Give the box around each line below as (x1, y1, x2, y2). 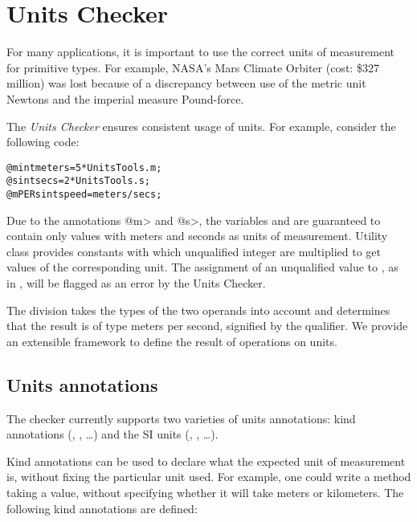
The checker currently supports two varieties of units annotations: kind (6, 410, 356, 426)
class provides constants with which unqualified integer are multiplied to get (6, 243, 382, 259)
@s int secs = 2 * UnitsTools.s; (6, 175, 151, 187)
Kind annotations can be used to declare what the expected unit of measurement (6, 452, 406, 469)
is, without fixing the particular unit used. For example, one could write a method (6, 468, 411, 485)
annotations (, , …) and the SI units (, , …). (6, 426, 219, 442)
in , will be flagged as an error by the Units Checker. (6, 275, 266, 292)
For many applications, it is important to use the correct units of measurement (6, 43, 395, 60)
